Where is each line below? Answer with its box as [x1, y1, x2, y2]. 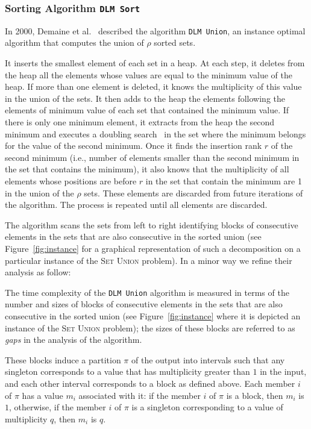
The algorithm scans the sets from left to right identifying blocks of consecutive [5, 218, 298, 231]
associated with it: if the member [78, 389, 201, 401]
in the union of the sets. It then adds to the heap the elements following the [5, 92, 286, 104]
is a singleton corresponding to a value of [131, 401, 283, 413]
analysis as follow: [5, 266, 71, 278]
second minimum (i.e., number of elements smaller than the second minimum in [5, 151, 300, 163]
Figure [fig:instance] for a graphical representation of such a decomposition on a [5, 242, 301, 254]
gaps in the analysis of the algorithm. [5, 333, 142, 346]
